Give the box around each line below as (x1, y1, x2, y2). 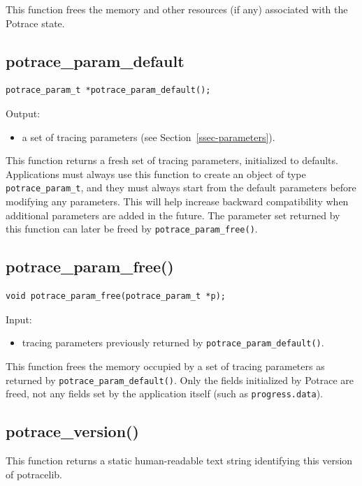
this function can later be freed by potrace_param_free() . (6, 221, 258, 236)
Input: (6, 311, 32, 326)
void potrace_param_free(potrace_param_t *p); (6, 291, 226, 302)
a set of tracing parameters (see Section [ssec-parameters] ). (22, 129, 275, 144)
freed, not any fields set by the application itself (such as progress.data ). (6, 386, 324, 401)
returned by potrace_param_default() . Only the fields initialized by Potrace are (6, 372, 354, 387)
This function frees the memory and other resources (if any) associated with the (6, 2, 348, 16)
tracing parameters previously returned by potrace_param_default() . (22, 335, 324, 350)
